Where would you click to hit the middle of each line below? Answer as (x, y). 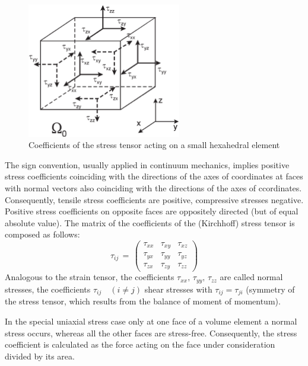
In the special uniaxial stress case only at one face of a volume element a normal (151, 321)
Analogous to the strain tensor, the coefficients (90, 277)
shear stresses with (178, 289)
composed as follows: (42, 234)
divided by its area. (40, 356)
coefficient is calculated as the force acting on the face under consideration (140, 344)
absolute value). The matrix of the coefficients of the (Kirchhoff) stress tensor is (150, 222)
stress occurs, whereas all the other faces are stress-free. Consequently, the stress (151, 333)
